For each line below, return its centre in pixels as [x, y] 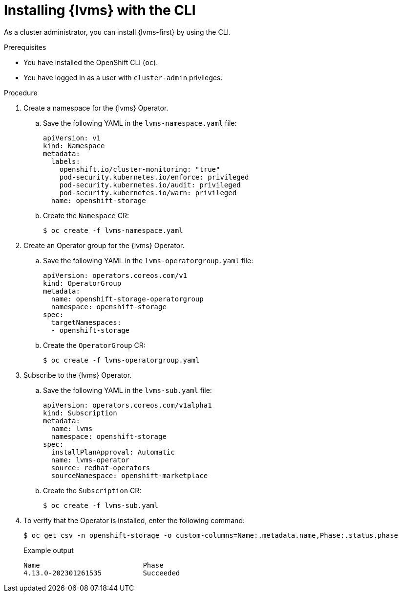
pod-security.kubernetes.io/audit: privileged [150, 185]
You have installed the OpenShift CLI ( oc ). [91, 62]
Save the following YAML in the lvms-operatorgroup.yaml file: [148, 260]
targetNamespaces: [86, 322]
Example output [49, 550]
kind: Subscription [80, 413]
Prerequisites [25, 47]
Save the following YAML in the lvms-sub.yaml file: [127, 390]
